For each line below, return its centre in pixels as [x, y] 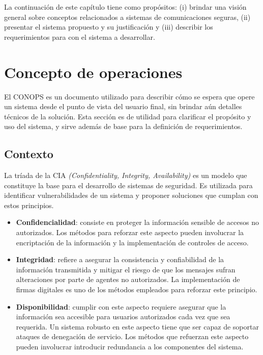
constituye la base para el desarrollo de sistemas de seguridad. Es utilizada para [128, 185]
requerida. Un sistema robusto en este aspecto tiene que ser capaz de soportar [137, 326]
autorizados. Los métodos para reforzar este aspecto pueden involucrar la [130, 232]
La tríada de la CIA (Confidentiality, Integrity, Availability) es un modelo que [126, 175]
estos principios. [29, 205]
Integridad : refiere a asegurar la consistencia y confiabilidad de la [120, 259]
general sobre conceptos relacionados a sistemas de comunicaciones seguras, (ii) [127, 17]
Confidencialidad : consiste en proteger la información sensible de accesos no [137, 222]
